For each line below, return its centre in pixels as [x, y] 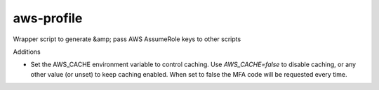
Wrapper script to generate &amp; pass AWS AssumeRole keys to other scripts [127, 39]
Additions [27, 52]
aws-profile [48, 18]
